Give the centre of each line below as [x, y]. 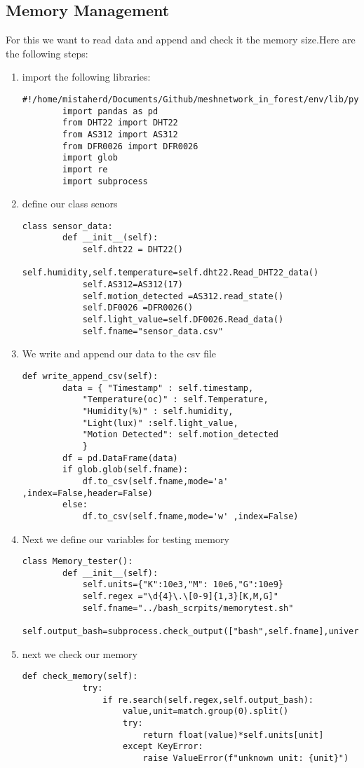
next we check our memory [80, 653]
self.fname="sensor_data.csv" [153, 331]
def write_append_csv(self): [90, 376]
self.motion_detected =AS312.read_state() [183, 296]
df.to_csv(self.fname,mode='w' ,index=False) [190, 516]
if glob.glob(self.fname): [126, 470]
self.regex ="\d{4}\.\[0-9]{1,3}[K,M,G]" [180, 597]
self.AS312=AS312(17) [133, 285]
